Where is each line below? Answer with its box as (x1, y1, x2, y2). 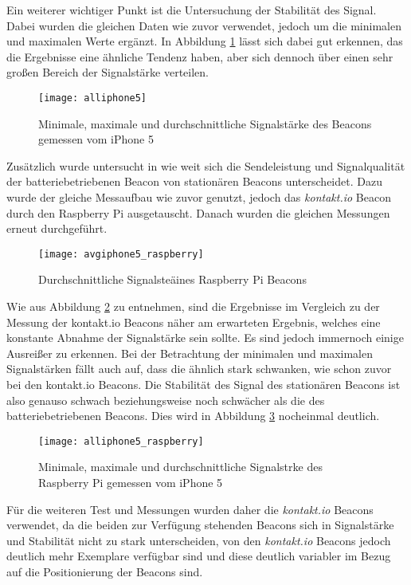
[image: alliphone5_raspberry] (38, 435, 204, 447)
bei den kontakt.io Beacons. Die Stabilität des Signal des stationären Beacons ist (6, 376, 401, 392)
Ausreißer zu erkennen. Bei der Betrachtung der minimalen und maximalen (6, 344, 373, 361)
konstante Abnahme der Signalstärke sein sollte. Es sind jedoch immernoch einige (6, 329, 404, 346)
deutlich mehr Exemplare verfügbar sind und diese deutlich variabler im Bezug (6, 548, 391, 564)
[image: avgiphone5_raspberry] (38, 248, 204, 260)
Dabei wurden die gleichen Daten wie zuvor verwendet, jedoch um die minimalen (6, 17, 401, 33)
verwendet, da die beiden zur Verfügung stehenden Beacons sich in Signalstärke (6, 516, 394, 533)
